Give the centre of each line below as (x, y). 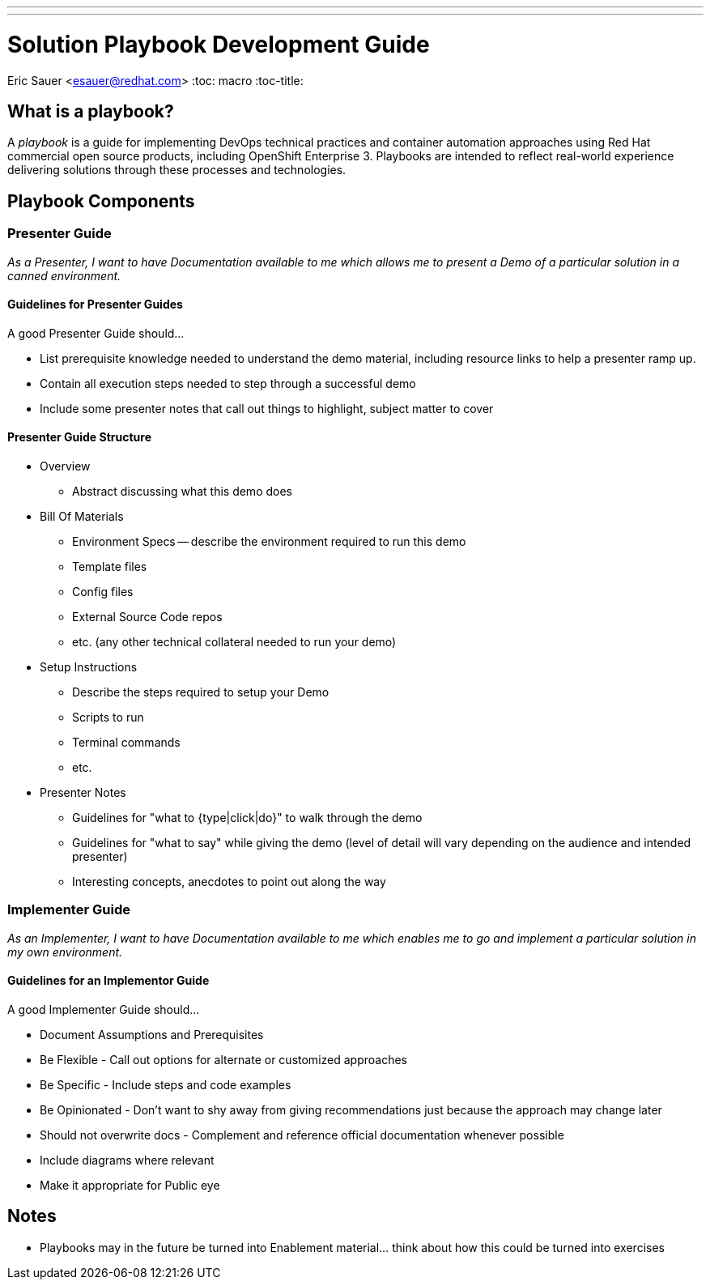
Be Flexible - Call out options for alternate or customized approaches (223, 1059)
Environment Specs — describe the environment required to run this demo (269, 541)
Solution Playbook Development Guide (219, 44)
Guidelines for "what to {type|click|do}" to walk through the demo (247, 818)
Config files (103, 592)
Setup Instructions (89, 667)
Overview (65, 466)
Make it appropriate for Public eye (130, 1185)
